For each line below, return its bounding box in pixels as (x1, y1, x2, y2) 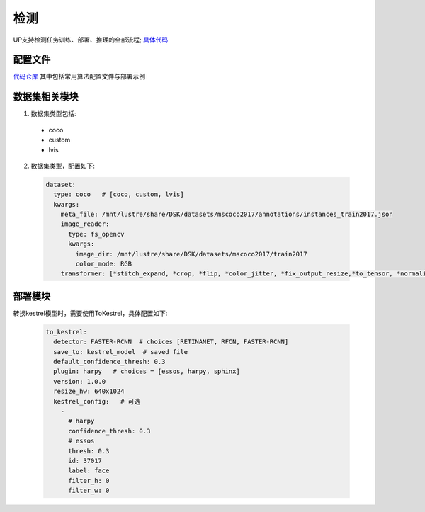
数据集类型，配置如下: (30, 161, 96, 170)
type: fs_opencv (68, 230, 125, 238)
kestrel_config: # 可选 (53, 397, 141, 405)
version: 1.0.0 (53, 377, 106, 385)
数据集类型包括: (30, 110, 77, 118)
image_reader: (60, 220, 110, 228)
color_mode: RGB (75, 260, 132, 268)
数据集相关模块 (13, 91, 79, 103)
